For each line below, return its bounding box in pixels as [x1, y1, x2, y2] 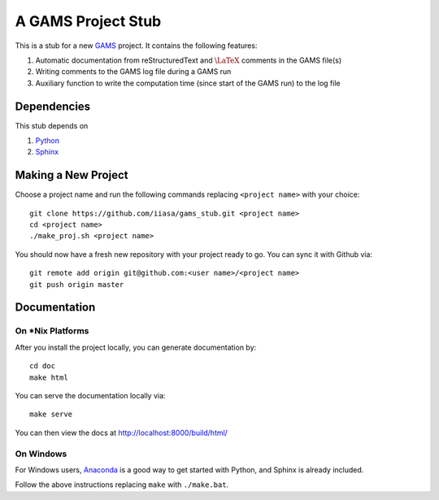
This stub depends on [15, 120, 89, 130]
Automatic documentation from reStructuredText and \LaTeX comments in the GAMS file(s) [35, 55, 342, 65]
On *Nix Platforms [15, 325, 89, 337]
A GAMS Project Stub [15, 12, 162, 30]
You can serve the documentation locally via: [15, 390, 166, 400]
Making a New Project [15, 168, 128, 182]
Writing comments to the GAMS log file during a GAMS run [35, 67, 232, 76]
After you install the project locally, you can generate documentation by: [15, 342, 257, 352]
